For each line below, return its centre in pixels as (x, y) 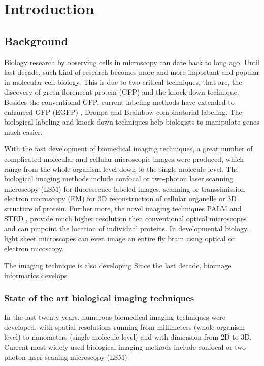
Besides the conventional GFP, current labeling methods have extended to (119, 101)
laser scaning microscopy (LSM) (78, 357)
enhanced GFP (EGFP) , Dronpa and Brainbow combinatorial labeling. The (123, 112)
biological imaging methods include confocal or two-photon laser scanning (119, 179)
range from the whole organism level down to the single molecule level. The (121, 169)
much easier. (23, 131)
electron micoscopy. (34, 248)
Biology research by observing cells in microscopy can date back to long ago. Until (132, 62)
